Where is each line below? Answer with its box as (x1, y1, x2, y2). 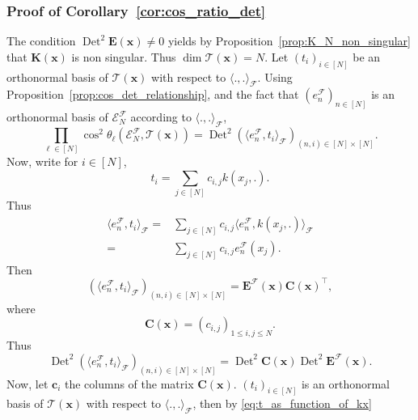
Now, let (6, 375, 49, 392)
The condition (6, 32, 76, 49)
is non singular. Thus (71, 48, 176, 65)
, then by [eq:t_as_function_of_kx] (192, 395, 372, 412)
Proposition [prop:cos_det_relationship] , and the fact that (6, 86, 299, 103)
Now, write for (6, 153, 78, 170)
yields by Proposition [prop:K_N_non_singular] (167, 32, 412, 49)
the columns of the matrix (64, 375, 194, 392)
